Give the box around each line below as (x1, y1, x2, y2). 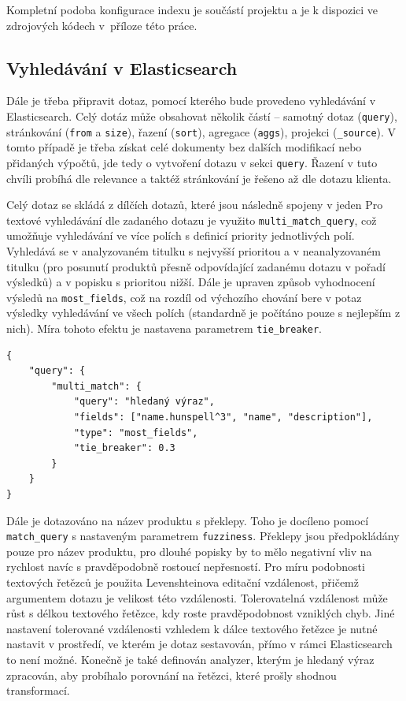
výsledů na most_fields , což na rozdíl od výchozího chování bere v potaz (6, 289, 362, 305)
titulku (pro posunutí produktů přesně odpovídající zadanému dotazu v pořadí (6, 258, 386, 274)
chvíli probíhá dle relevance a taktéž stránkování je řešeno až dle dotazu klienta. (6, 170, 392, 186)
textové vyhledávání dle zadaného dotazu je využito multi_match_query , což (6, 211, 377, 228)
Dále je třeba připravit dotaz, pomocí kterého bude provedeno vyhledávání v (6, 92, 376, 109)
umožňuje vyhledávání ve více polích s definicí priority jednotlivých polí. (6, 227, 355, 244)
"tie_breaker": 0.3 (73, 442, 175, 454)
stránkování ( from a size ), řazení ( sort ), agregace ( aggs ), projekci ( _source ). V (6, 123, 397, 140)
